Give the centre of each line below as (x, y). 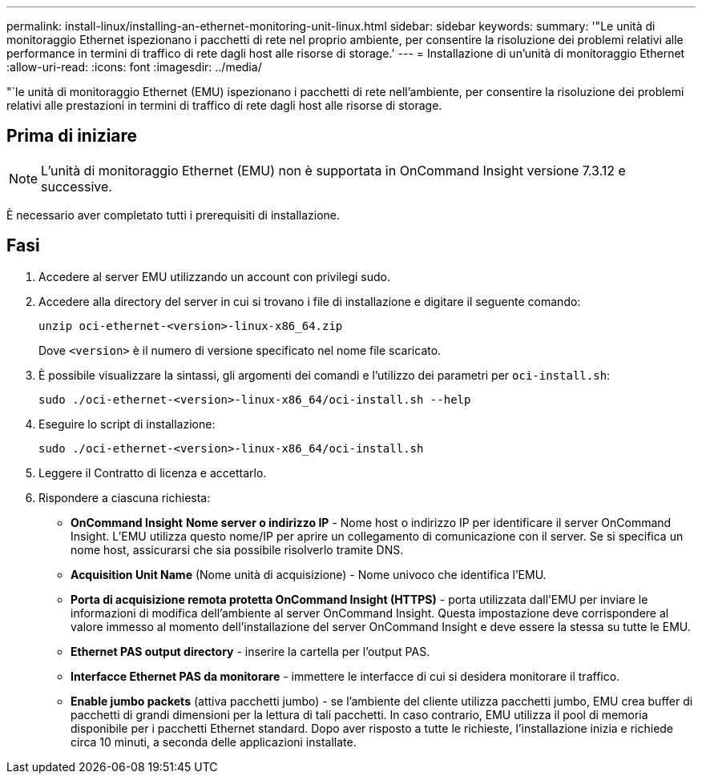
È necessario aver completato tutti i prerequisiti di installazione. (173, 215)
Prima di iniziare (72, 136)
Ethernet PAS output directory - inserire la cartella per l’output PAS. (250, 651)
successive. (77, 186)
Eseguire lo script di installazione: (127, 424)
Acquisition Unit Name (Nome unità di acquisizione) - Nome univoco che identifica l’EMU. (309, 574)
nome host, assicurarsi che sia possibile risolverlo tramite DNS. (237, 549)
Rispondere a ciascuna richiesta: (125, 497)
